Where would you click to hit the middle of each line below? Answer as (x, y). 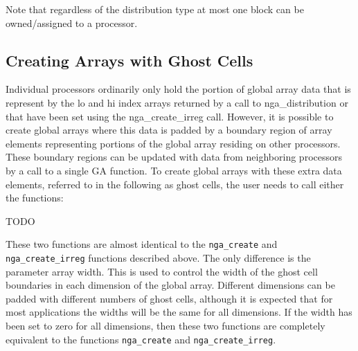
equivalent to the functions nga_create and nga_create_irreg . (141, 339)
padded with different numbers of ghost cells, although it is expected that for (169, 298)
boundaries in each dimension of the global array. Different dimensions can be (170, 285)
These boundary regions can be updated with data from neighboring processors (174, 157)
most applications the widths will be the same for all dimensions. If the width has (179, 312)
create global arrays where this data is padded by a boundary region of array (169, 130)
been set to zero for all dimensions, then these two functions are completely (165, 326)
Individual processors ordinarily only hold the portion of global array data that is (178, 89)
